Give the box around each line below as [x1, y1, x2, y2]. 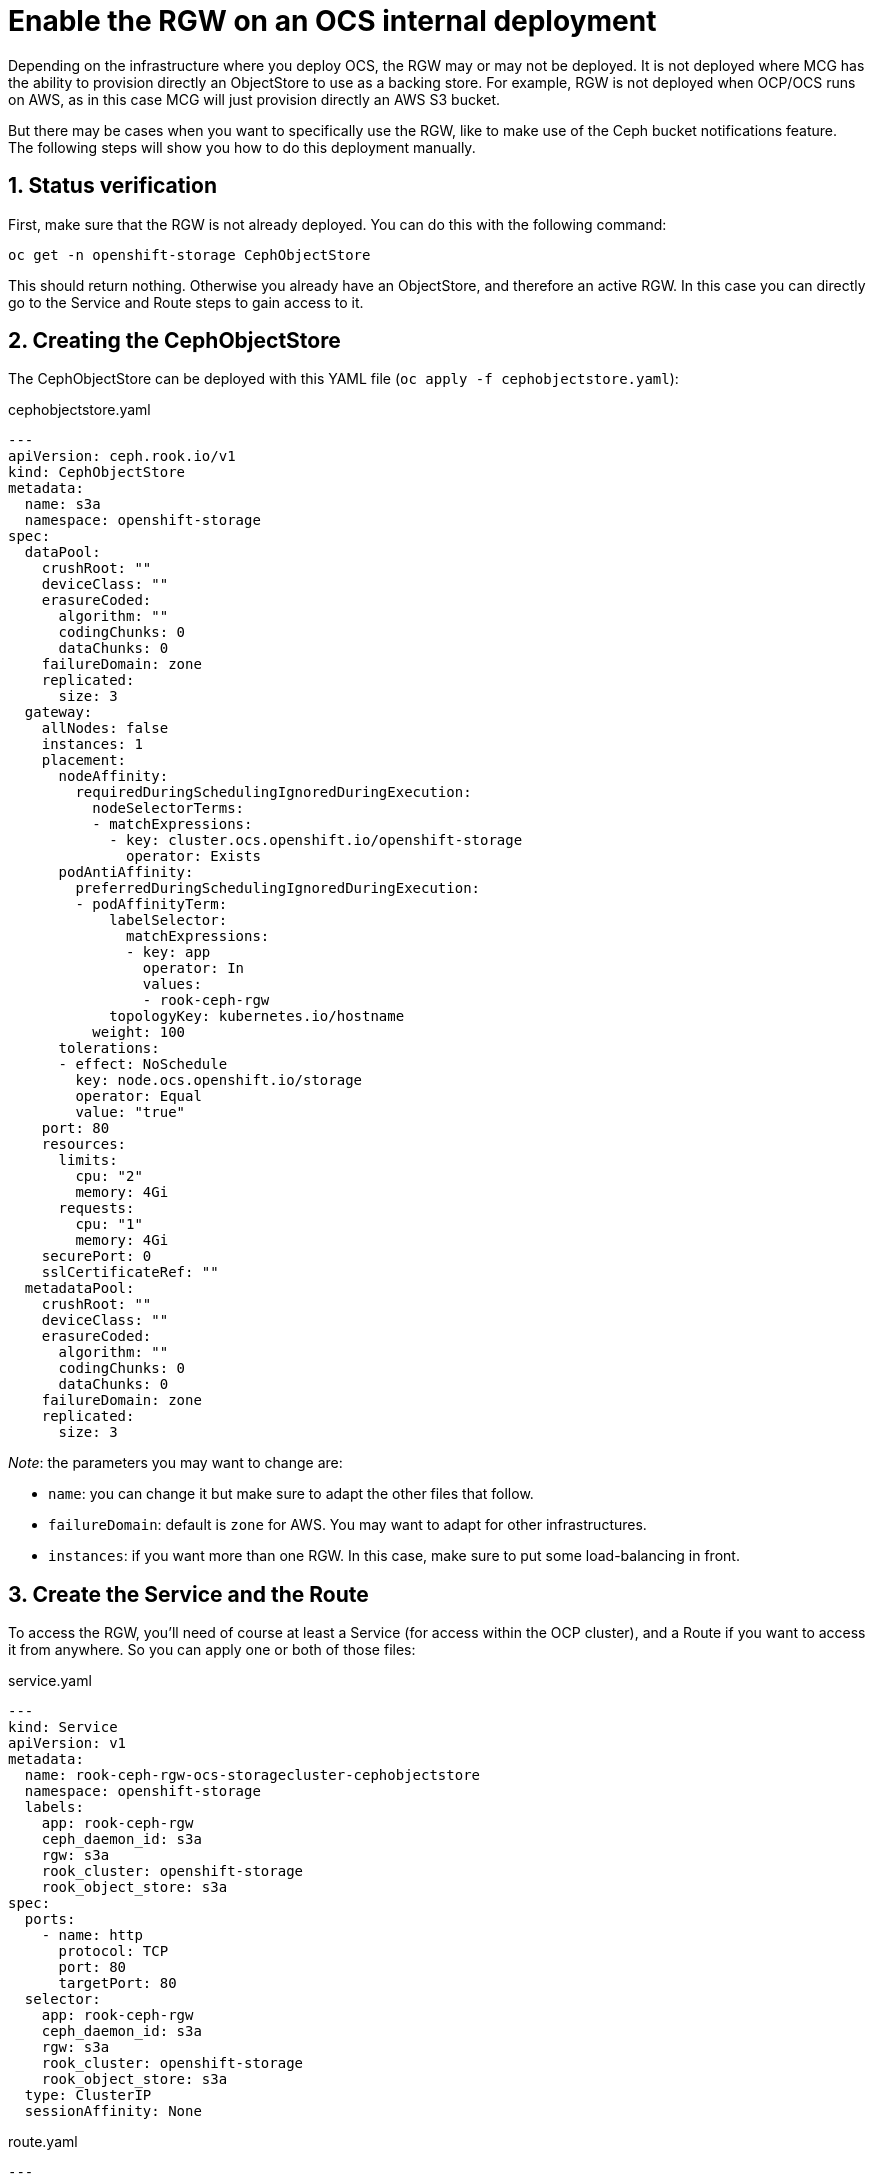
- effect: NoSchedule [58, 1056, 228, 1073]
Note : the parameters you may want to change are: [8, 1454, 343, 1472]
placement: [41, 752, 127, 769]
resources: [41, 1136, 127, 1153]
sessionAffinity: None [24, 2103, 202, 2120]
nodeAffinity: [58, 768, 169, 785]
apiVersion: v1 [8, 1735, 127, 1752]
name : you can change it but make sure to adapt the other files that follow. [48, 1485, 534, 1503]
